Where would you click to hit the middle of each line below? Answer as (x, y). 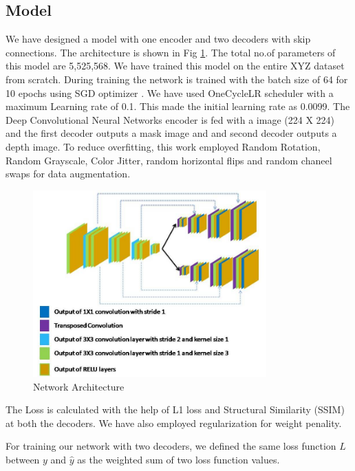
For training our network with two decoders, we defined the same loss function (171, 446)
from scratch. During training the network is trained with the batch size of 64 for (177, 79)
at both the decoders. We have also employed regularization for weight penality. (174, 423)
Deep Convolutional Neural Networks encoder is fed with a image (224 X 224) (170, 119)
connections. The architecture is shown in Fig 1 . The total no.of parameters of (171, 52)
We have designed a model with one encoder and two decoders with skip (158, 39)
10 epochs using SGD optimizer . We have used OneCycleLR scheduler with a (170, 92)
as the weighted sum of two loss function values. (179, 460)
